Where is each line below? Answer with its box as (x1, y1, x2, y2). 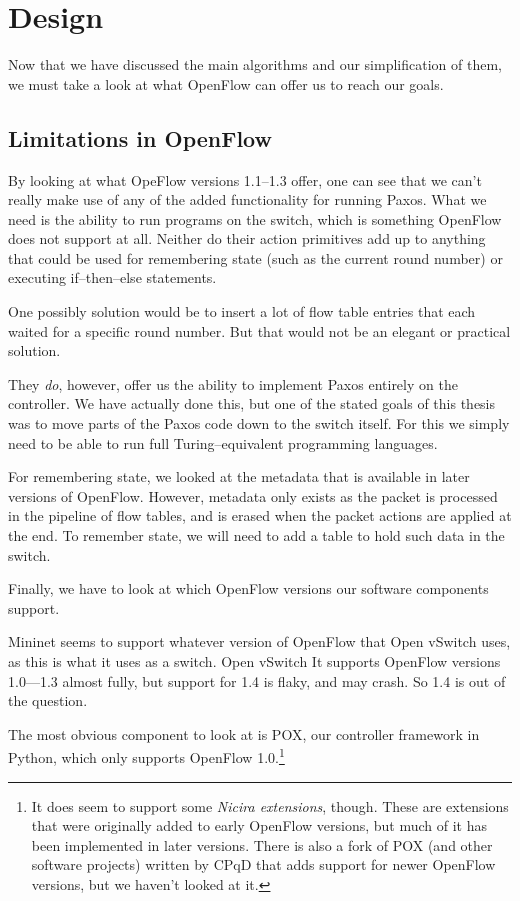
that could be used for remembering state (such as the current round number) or (8, 247, 503, 268)
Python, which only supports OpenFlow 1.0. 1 (8, 744, 285, 768)
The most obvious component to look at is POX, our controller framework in (8, 723, 480, 744)
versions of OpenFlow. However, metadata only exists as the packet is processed (8, 485, 498, 506)
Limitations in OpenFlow (8, 122, 272, 153)
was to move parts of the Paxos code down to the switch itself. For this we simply (8, 413, 510, 434)
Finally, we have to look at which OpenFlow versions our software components (8, 578, 489, 599)
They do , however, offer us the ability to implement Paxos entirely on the (8, 373, 458, 394)
